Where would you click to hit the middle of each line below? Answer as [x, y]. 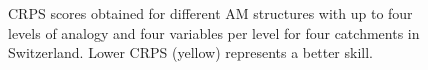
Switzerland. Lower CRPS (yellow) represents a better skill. [190, 52]
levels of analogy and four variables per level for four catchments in [214, 32]
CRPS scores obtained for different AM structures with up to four [210, 13]
